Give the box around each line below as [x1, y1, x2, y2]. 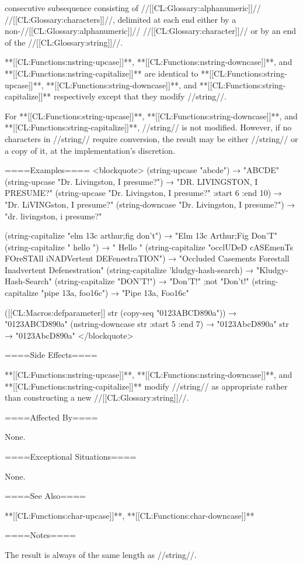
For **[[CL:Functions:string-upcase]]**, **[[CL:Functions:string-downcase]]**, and [5, 109, 298, 122]
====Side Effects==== [5, 349, 97, 361]
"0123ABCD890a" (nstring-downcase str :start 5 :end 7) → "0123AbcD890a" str [5, 318, 289, 330]
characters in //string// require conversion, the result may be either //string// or [5, 132, 298, 144]
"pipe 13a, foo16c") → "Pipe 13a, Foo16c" [41, 287, 189, 299]
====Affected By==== [5, 411, 98, 423]
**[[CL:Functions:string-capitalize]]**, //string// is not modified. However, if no [5, 121, 292, 133]
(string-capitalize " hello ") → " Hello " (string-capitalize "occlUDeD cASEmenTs [5, 240, 294, 253]
